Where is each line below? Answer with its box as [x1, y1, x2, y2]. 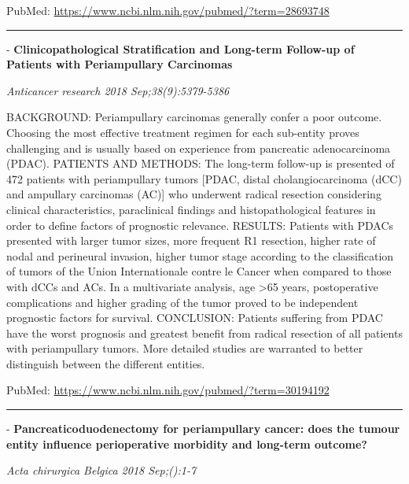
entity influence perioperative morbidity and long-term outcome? [6, 435, 367, 452]
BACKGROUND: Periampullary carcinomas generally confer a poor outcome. [6, 109, 382, 125]
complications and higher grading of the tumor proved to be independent [6, 294, 359, 310]
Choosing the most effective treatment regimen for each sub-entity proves [6, 124, 359, 140]
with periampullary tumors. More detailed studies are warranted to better [6, 340, 363, 357]
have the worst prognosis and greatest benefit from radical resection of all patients [6, 324, 403, 341]
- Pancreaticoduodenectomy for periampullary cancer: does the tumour [6, 420, 400, 437]
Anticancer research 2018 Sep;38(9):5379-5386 [6, 82, 230, 98]
